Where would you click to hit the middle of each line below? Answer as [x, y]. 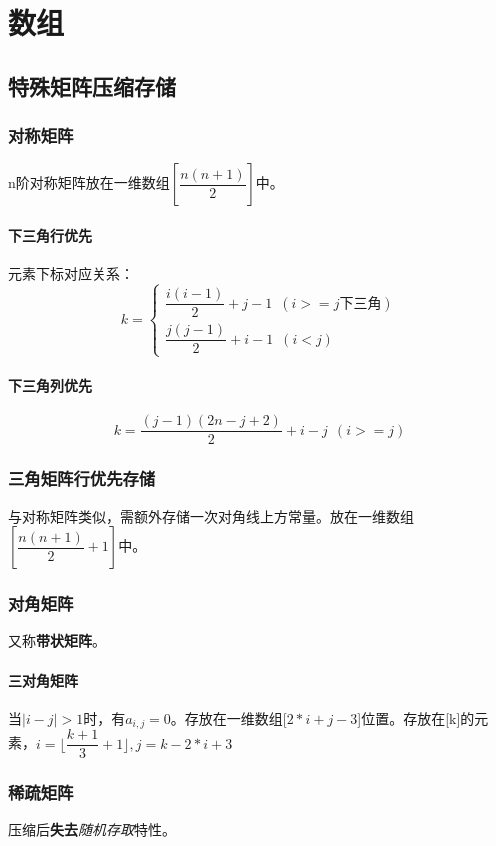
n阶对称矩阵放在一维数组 [89, 182]
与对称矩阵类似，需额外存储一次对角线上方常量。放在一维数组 [211, 515]
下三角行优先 [50, 234]
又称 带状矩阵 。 [57, 640]
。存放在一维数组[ [228, 717]
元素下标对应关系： [71, 273]
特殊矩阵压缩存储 [92, 85]
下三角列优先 [50, 385]
